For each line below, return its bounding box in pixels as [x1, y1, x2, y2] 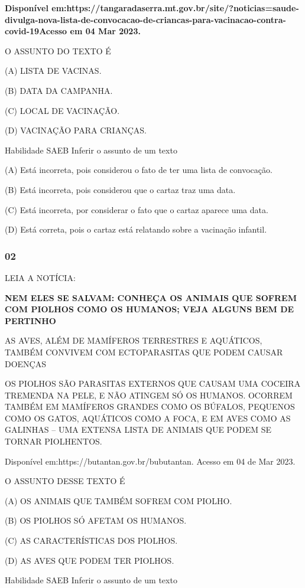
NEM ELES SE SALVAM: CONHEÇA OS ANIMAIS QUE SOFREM [5, 291, 297, 303]
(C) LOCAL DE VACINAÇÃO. [5, 104, 120, 116]
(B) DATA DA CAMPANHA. [5, 84, 113, 96]
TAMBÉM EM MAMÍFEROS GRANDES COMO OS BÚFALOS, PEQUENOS [5, 400, 295, 413]
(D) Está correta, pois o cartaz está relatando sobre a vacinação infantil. [5, 223, 267, 236]
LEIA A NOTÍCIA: [5, 271, 76, 283]
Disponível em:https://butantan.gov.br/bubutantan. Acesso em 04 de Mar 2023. [5, 455, 296, 467]
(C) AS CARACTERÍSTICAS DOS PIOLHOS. [5, 534, 178, 547]
